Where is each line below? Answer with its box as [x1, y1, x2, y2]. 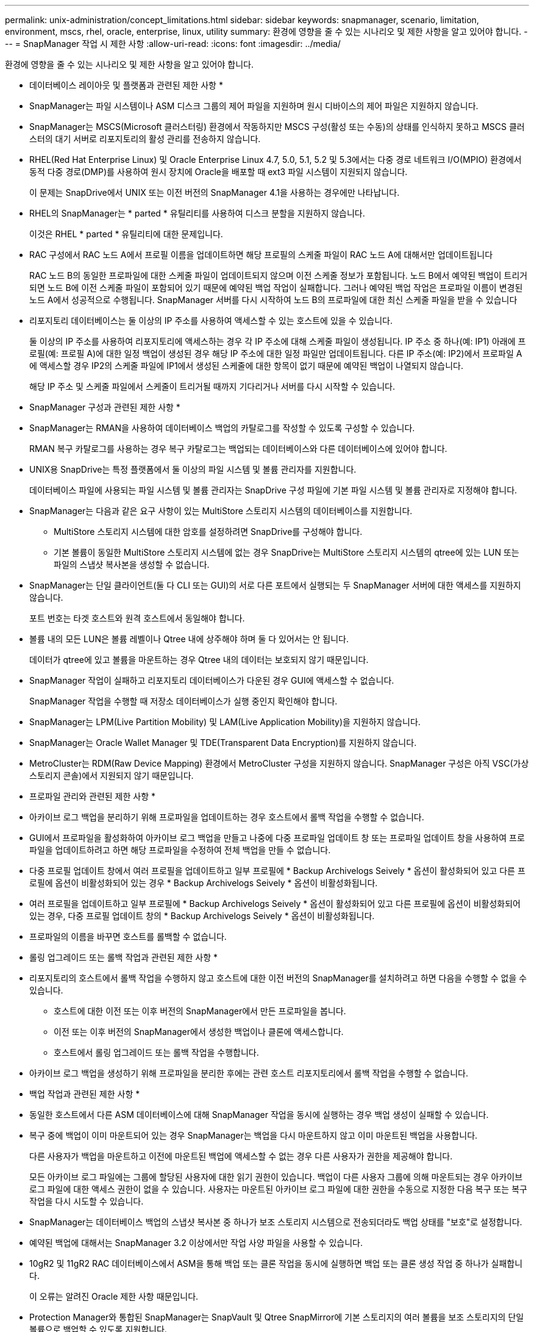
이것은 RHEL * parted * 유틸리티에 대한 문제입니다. [29, 229, 223, 239]
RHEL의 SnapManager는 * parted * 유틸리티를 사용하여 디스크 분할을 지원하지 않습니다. [29, 208, 365, 218]
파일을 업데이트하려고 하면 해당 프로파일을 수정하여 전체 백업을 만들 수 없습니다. [29, 845, 331, 855]
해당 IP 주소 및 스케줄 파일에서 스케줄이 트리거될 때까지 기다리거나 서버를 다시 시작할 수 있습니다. [29, 381, 395, 392]
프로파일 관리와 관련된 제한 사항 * [29, 791, 156, 801]
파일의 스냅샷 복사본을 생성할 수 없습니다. [54, 559, 210, 570]
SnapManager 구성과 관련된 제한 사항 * [29, 402, 180, 412]
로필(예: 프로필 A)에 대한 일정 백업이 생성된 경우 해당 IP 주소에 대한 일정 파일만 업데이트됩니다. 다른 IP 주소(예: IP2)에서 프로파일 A [29, 348, 522, 359]
